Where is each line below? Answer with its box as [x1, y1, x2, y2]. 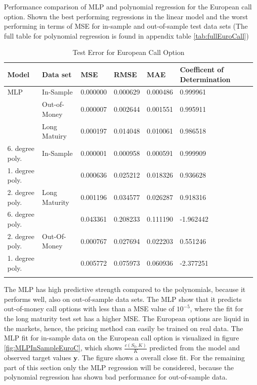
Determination [179, 74, 231, 84]
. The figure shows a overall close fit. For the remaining [78, 352, 245, 362]
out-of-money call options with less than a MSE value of [4, 303, 174, 314]
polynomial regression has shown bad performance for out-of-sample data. [4, 372, 228, 382]
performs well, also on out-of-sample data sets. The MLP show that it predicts [4, 293, 242, 304]
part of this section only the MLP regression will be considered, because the [4, 362, 234, 372]
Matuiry [42, 131, 67, 141]
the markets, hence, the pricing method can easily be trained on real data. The [4, 323, 243, 333]
